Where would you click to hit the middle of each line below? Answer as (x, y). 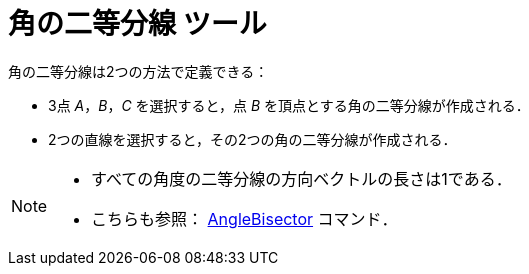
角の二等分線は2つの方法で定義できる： (138, 71)
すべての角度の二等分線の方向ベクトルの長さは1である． (301, 178)
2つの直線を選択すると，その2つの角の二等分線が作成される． (252, 139)
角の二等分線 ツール (137, 24)
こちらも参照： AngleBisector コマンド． (244, 218)
